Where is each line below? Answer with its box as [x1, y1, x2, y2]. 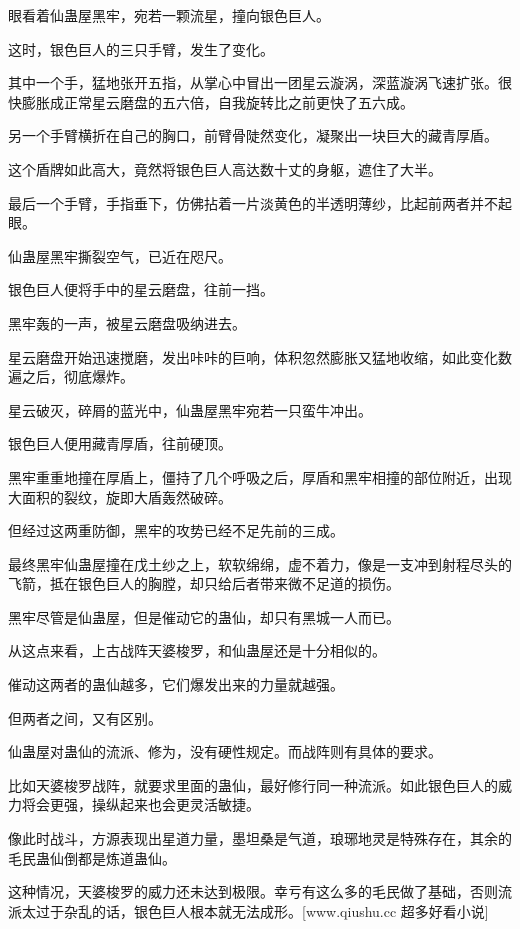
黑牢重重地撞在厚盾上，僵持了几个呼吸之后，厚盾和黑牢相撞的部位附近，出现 [8, 466, 512, 487]
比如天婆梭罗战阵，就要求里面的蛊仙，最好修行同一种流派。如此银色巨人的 [8, 774, 498, 795]
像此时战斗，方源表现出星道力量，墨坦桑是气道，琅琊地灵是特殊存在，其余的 [8, 828, 512, 849]
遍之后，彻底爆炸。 [8, 366, 134, 387]
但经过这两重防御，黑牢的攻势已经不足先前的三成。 [8, 520, 344, 541]
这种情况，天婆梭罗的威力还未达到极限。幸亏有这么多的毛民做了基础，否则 [8, 881, 498, 902]
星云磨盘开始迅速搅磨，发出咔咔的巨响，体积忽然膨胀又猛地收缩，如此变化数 [8, 346, 512, 367]
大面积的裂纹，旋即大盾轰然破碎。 [8, 486, 232, 507]
